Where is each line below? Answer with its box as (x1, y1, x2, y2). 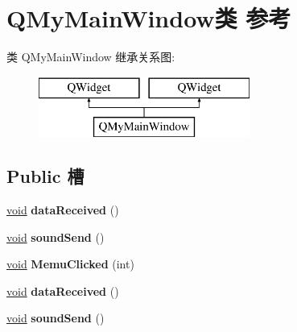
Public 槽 (6, 164, 85, 189)
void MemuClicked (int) (6, 255, 134, 272)
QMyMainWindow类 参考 (6, 2, 291, 35)
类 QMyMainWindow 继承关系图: (6, 48, 175, 65)
